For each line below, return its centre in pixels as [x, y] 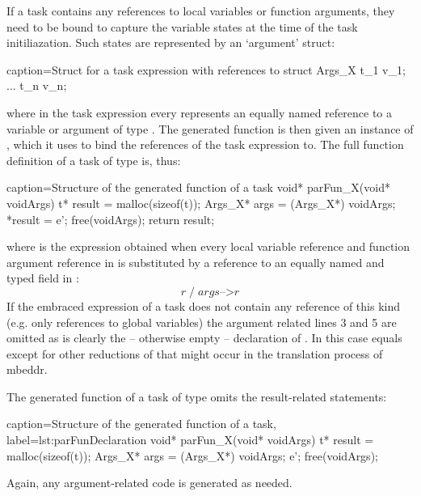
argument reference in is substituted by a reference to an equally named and [196, 262]
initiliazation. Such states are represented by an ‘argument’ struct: [171, 42]
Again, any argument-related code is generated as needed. [149, 483]
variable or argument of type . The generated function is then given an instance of [210, 128]
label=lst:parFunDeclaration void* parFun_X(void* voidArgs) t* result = [190, 440]
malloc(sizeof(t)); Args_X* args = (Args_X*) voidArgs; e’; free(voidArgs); [192, 455]
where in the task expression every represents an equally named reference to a [199, 112]
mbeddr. [27, 369]
